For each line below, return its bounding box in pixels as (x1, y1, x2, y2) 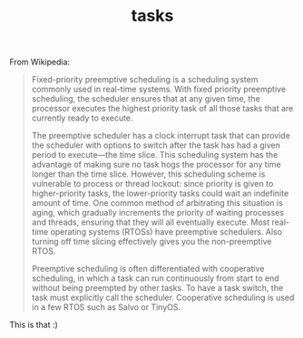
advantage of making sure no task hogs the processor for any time (31, 159, 281, 170)
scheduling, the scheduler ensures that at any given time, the (31, 93, 260, 104)
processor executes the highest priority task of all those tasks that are (31, 103, 294, 114)
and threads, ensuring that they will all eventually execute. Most (31, 217, 270, 227)
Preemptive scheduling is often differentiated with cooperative (31, 264, 265, 275)
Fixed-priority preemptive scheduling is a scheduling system (31, 74, 259, 85)
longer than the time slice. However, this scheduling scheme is (31, 169, 266, 179)
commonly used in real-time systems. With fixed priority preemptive (31, 83, 287, 95)
